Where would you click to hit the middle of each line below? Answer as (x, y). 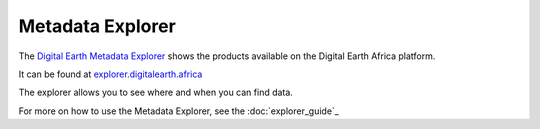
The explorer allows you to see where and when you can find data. (156, 92)
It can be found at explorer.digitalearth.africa (110, 74)
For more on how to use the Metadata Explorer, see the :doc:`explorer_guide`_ (178, 111)
